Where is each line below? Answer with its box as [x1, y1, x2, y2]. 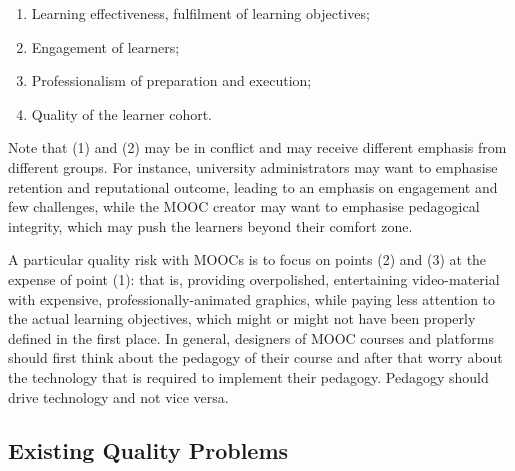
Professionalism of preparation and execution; [31, 70, 312, 91]
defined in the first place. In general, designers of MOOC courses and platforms [8, 327, 494, 348]
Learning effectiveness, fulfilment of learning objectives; [31, 3, 370, 23]
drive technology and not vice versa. [8, 386, 229, 407]
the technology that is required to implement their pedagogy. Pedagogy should [8, 366, 489, 387]
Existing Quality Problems [8, 435, 289, 466]
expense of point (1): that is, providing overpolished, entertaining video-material [8, 268, 500, 289]
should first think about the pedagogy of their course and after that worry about [8, 347, 503, 368]
